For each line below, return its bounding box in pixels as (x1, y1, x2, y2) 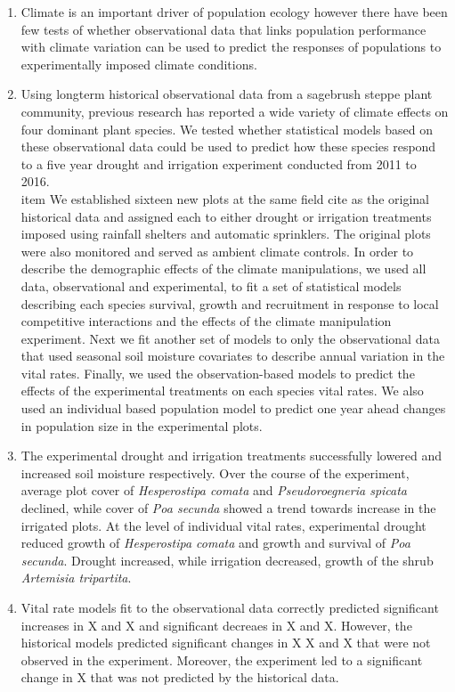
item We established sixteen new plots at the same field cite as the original (20, 189, 429, 208)
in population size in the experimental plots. (20, 416, 263, 435)
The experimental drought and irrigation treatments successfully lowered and (20, 446, 443, 465)
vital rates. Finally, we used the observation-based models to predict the (20, 363, 415, 382)
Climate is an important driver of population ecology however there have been (20, 3, 448, 20)
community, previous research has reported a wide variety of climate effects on (20, 102, 449, 120)
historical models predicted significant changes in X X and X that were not (20, 633, 431, 652)
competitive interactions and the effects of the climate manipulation (20, 312, 392, 330)
